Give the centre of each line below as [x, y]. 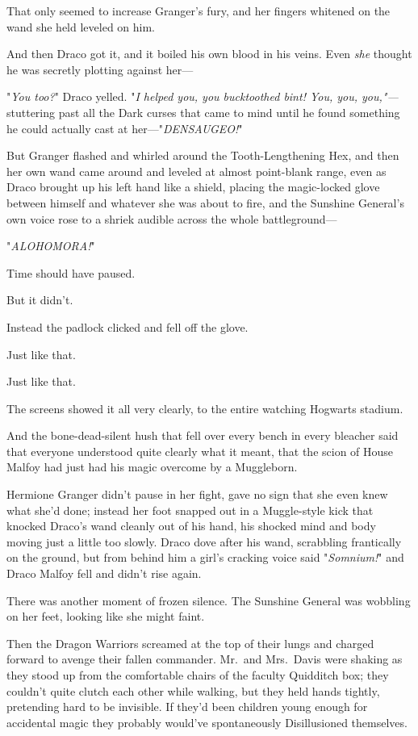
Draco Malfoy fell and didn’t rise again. [104, 573]
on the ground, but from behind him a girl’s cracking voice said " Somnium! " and [205, 557]
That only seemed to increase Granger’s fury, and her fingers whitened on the [199, 10]
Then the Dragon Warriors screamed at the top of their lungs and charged [190, 643]
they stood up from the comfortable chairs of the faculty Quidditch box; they [198, 675]
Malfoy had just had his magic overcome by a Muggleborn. [152, 467]
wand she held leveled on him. [81, 26]
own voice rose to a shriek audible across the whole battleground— [172, 218]
